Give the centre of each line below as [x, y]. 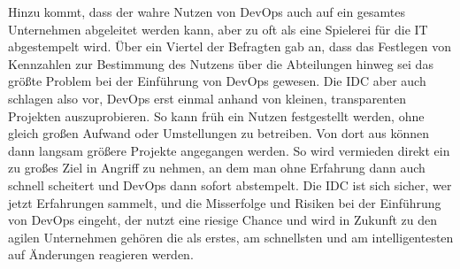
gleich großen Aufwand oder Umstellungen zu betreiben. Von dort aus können [218, 133]
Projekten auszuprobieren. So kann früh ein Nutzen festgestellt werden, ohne [216, 115]
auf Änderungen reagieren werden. [101, 254]
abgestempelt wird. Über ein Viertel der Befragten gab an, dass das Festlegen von [230, 46]
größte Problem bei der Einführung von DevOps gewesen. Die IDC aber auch [217, 81]
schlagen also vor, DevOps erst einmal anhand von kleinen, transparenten [207, 98]
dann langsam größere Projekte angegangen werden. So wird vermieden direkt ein [229, 150]
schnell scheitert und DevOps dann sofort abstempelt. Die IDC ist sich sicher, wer [230, 184]
